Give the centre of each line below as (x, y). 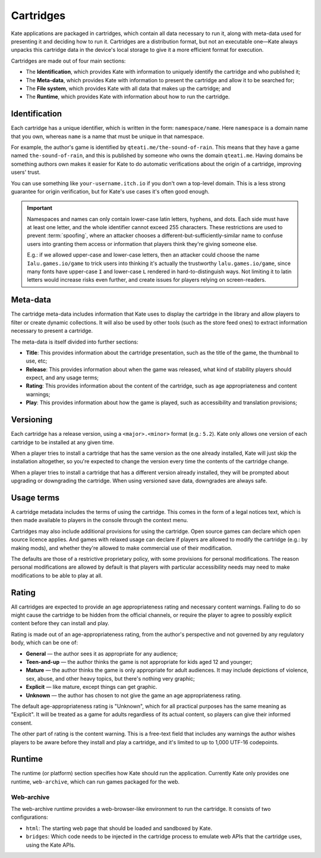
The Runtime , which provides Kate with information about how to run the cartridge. (128, 97)
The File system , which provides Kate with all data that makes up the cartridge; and (128, 88)
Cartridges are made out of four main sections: (68, 61)
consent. (22, 723)
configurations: (30, 817)
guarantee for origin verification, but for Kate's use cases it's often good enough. (110, 191)
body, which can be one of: (45, 642)
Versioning (32, 420)
